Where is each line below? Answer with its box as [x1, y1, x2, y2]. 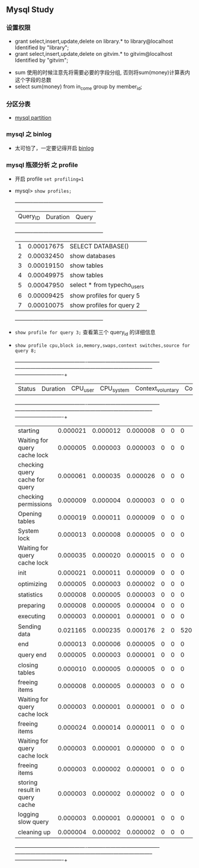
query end [17, 651, 47, 659]
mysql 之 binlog [6, 130, 52, 138]
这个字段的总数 [14, 76, 52, 83]
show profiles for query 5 [69, 291, 140, 299]
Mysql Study [6, 5, 54, 15]
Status [17, 385, 36, 393]
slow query [17, 818, 49, 826]
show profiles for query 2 [69, 301, 140, 309]
